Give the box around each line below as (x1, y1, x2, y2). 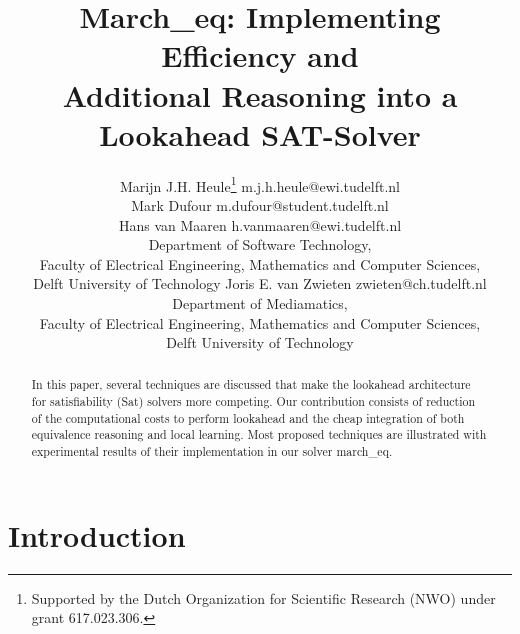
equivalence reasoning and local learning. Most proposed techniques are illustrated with (31, 426, 487, 443)
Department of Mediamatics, (172, 292, 348, 313)
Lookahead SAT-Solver (99, 113, 421, 154)
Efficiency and (161, 35, 359, 76)
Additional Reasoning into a (62, 74, 458, 115)
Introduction (8, 514, 186, 555)
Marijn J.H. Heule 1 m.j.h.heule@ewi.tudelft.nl (120, 172, 400, 196)
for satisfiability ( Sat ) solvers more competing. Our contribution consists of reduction (31, 393, 476, 410)
